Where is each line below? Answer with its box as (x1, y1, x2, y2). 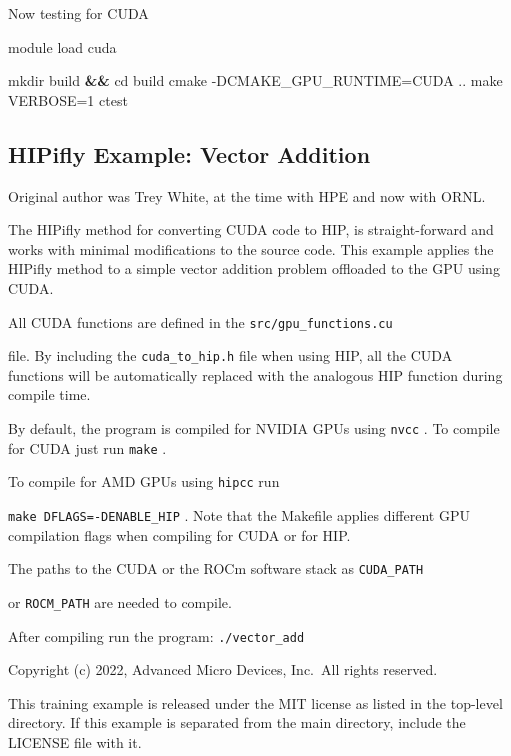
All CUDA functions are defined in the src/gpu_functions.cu (8, 311, 393, 332)
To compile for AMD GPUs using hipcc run (8, 471, 280, 492)
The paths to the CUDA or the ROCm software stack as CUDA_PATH (8, 558, 424, 579)
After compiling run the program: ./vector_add (8, 625, 305, 646)
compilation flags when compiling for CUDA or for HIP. (8, 524, 351, 545)
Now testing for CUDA (8, 3, 149, 23)
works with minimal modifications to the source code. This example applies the (8, 238, 494, 259)
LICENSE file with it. (8, 732, 142, 753)
